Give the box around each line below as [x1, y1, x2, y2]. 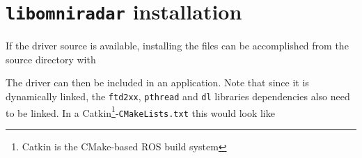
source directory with [6, 52, 96, 66]
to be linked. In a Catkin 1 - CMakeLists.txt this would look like [6, 103, 275, 120]
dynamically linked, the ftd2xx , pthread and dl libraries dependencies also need [6, 89, 350, 104]
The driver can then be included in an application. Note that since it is [6, 75, 309, 90]
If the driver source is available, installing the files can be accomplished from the [6, 38, 349, 53]
